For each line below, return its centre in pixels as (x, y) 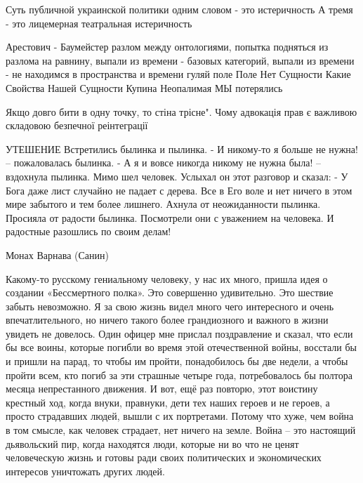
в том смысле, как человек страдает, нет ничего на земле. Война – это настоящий (181, 430)
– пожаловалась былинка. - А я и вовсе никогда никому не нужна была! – (163, 163)
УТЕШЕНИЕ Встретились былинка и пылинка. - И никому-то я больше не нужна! (182, 148)
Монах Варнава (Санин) (57, 254)
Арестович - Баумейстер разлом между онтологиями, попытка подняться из (167, 47)
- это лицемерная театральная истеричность (99, 23)
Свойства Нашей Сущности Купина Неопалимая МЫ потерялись (144, 87)
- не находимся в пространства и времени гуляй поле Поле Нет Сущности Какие (178, 74)
